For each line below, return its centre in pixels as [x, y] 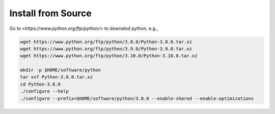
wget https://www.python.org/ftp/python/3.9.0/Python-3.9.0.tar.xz [106, 49]
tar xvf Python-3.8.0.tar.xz [57, 77]
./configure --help [44, 91]
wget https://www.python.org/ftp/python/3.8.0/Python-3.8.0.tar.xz [106, 42]
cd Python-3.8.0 [40, 84]
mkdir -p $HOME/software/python [61, 70]
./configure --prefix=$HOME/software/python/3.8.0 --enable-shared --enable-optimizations [137, 98]
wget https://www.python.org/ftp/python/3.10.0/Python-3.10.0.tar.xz [109, 56]
